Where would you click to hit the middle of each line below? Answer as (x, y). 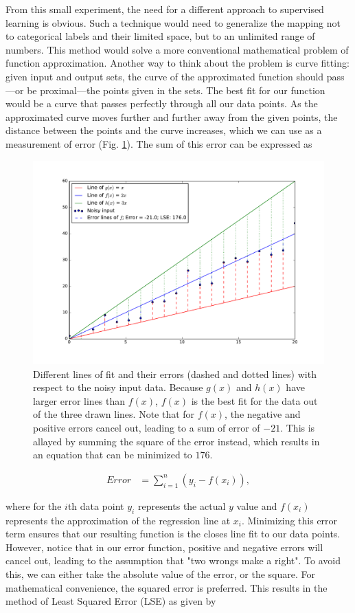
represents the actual (182, 505)
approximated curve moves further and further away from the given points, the (172, 116)
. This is (298, 427)
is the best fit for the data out (254, 400)
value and (257, 505)
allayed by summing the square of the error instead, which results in (176, 441)
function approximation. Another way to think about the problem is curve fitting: (177, 63)
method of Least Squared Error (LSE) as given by (111, 601)
